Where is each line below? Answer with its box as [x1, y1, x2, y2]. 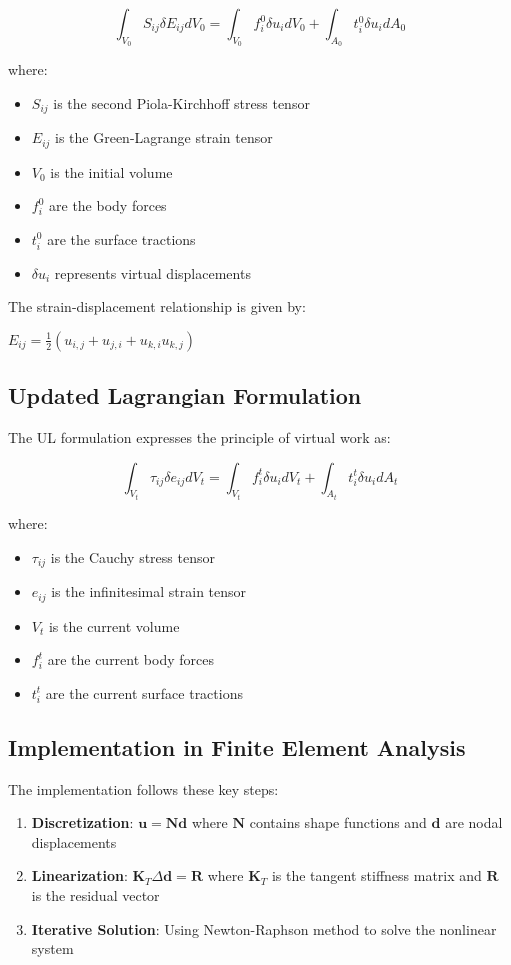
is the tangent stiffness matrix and [271, 865, 482, 886]
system [31, 938, 74, 959]
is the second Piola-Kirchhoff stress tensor [53, 92, 310, 113]
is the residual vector [31, 885, 160, 906]
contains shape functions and [249, 812, 427, 833]
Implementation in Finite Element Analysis [8, 731, 466, 762]
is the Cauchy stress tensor [50, 546, 215, 567]
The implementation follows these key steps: [8, 778, 279, 799]
